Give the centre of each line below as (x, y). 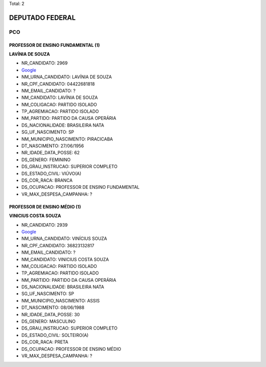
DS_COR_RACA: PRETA (45, 342)
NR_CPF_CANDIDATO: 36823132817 (58, 245)
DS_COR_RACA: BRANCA (47, 180)
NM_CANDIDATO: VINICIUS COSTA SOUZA (65, 259)
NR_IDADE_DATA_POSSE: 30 (50, 314)
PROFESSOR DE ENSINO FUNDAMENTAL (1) (55, 45)
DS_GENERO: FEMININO (46, 160)
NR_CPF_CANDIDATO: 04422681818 (58, 84)
